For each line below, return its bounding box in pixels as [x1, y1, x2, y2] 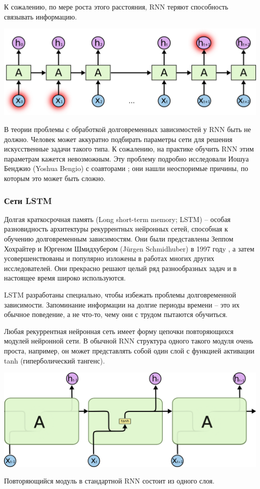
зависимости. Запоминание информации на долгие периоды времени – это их [4, 299, 239, 309]
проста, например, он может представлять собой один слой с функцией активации [4, 345, 254, 355]
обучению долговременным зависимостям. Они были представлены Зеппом [4, 233, 233, 243]
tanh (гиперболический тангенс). [4, 355, 105, 365]
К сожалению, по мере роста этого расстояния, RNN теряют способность [4, 1, 228, 11]
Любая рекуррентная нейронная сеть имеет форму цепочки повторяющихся [4, 325, 233, 336]
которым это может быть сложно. [4, 173, 105, 183]
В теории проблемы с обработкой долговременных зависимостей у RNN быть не [4, 124, 251, 134]
